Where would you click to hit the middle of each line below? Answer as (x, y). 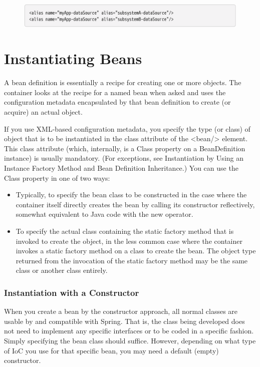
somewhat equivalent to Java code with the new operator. (104, 214)
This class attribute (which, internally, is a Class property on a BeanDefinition (125, 148)
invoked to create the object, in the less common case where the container (129, 241)
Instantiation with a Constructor (72, 292)
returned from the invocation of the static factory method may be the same (132, 260)
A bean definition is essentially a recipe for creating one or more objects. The (123, 82)
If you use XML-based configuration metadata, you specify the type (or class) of (127, 128)
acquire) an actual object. (43, 112)
